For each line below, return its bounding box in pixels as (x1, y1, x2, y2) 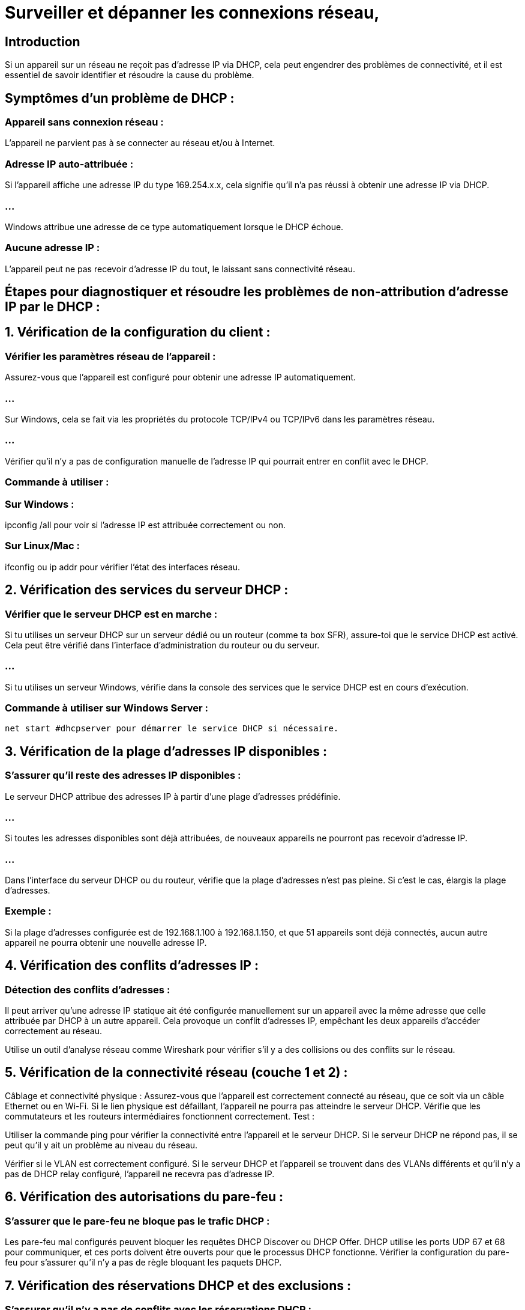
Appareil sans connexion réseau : (5, 116, 164, 129)
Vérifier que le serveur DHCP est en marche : (5, 608, 218, 620)
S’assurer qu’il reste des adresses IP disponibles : (5, 769, 241, 782)
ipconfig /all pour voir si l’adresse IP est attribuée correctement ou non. (5, 519, 286, 530)
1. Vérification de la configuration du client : (5, 324, 271, 340)
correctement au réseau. (5, 1026, 103, 1037)
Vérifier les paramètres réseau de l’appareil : (5, 350, 216, 362)
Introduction (5, 34, 80, 49)
